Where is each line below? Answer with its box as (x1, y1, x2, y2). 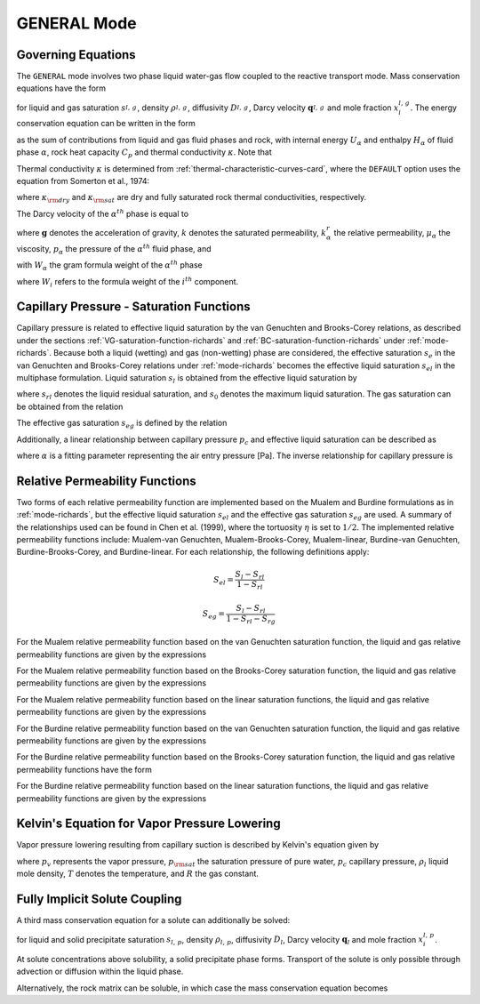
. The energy (410, 102, 458, 113)
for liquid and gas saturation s (16, 102, 126, 113)
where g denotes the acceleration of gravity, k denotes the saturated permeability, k (16, 227, 327, 237)
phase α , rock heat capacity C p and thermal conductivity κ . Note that (16, 147, 273, 160)
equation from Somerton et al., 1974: (16, 176, 150, 186)
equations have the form (16, 83, 107, 93)
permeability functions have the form (16, 764, 153, 775)
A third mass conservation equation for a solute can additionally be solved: (16, 915, 291, 926)
